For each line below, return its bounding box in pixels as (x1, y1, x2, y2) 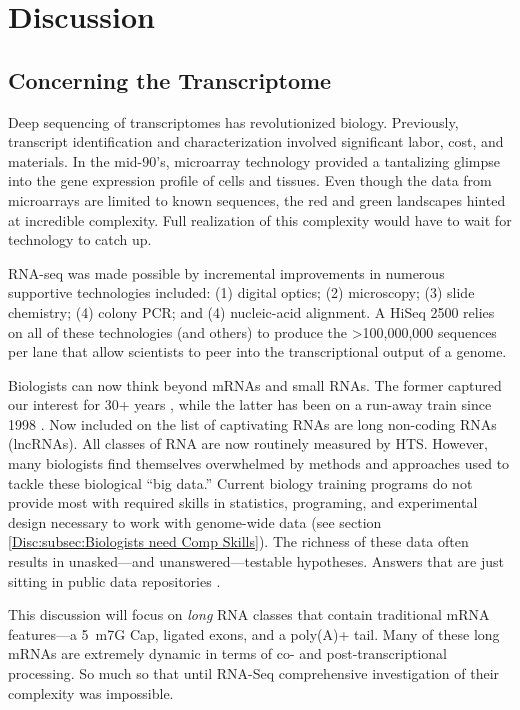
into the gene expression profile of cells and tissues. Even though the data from (8, 170, 492, 191)
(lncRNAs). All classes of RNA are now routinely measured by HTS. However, (8, 433, 488, 454)
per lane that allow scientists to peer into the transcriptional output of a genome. (8, 341, 507, 362)
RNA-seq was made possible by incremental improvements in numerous (8, 262, 445, 283)
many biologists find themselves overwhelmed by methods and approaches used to (8, 453, 510, 474)
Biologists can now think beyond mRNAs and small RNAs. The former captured (8, 374, 502, 395)
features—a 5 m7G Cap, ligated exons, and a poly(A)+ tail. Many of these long (8, 623, 500, 644)
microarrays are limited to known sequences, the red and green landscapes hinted (8, 189, 506, 210)
